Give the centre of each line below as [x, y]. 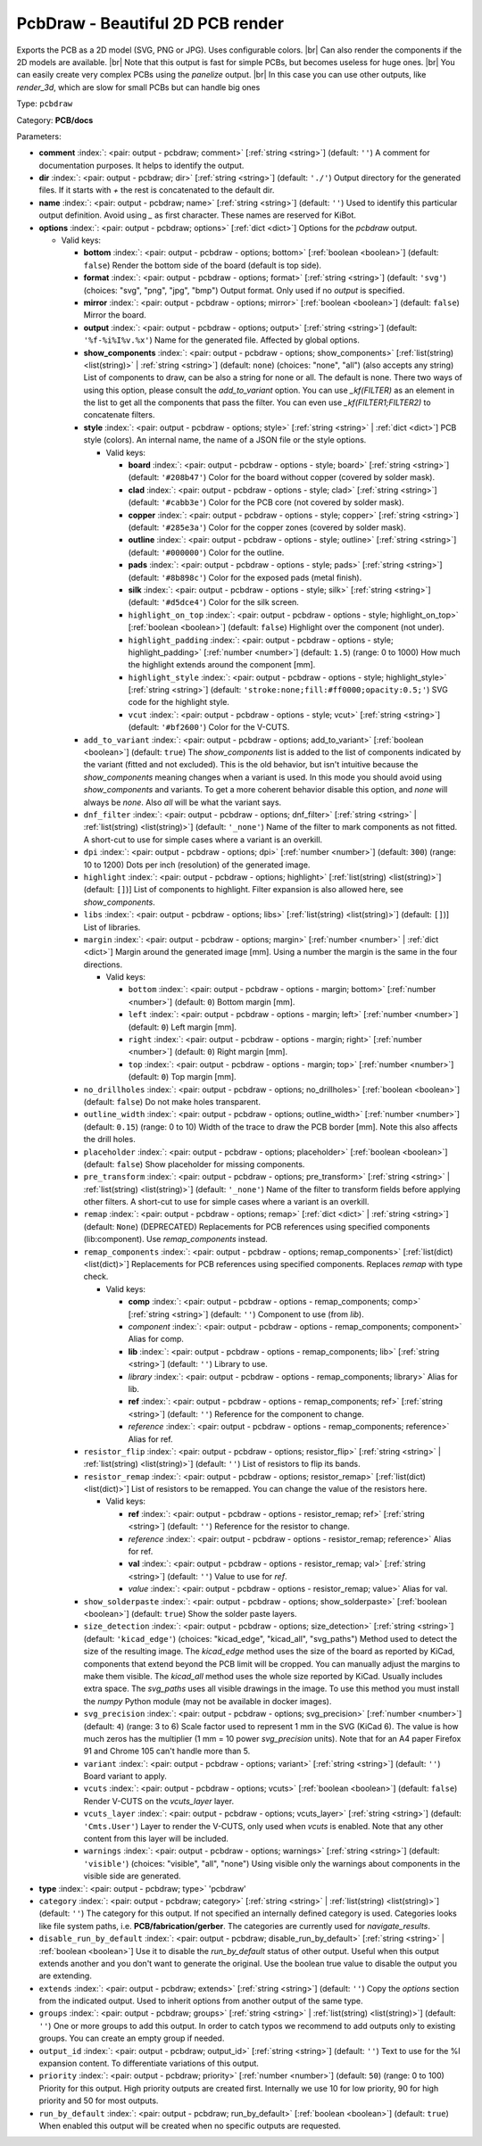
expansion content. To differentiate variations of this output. [149, 2063]
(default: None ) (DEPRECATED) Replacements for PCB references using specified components [257, 1226]
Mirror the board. [115, 315]
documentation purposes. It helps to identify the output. [141, 165]
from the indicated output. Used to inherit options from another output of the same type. [201, 2001]
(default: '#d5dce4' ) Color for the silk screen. [213, 602]
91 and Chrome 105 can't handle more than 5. [167, 1751]
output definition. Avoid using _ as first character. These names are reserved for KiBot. [198, 215]
